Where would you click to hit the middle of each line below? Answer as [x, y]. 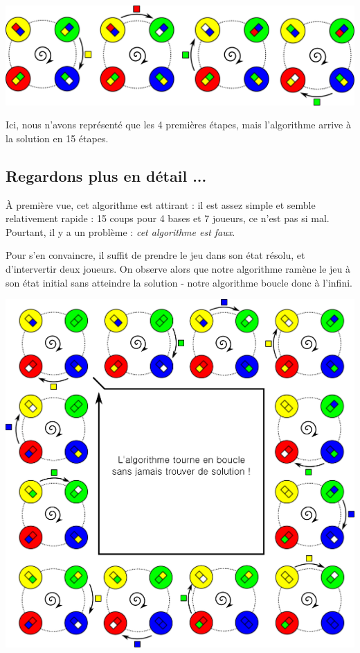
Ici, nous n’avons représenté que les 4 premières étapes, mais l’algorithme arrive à [178, 125]
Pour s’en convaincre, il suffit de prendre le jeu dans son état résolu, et [155, 255]
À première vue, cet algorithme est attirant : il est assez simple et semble [161, 204]
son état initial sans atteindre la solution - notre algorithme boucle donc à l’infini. [179, 282]
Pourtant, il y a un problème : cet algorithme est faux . [120, 231]
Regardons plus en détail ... [106, 175]
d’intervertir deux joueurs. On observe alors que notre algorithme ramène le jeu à [178, 269]
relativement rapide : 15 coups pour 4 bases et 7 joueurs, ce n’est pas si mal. [168, 218]
